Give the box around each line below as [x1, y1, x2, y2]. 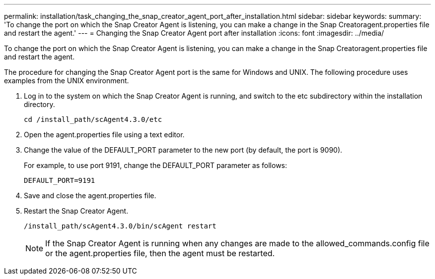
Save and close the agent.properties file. [24, 191, 156, 200]
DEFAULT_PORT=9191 [24, 176, 95, 184]
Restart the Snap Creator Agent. [24, 207, 129, 215]
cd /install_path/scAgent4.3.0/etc [24, 115, 162, 123]
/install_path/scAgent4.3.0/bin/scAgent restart [24, 222, 217, 230]
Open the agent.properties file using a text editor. [24, 130, 185, 139]
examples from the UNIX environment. [4, 76, 129, 85]
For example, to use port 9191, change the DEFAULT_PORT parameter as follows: [24, 161, 288, 169]
